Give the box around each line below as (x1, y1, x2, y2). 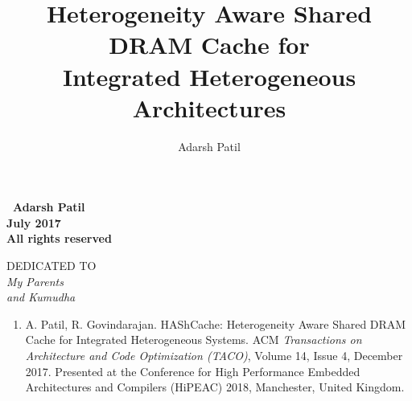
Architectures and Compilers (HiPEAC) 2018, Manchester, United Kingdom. (25, 378, 405, 395)
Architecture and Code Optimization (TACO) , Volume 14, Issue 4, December (25, 347, 403, 364)
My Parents (6, 272, 64, 289)
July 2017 (6, 214, 61, 231)
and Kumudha (6, 288, 76, 305)
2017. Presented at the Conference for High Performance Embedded (25, 362, 360, 379)
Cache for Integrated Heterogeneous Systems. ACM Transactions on (25, 331, 362, 348)
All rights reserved (6, 230, 112, 247)
